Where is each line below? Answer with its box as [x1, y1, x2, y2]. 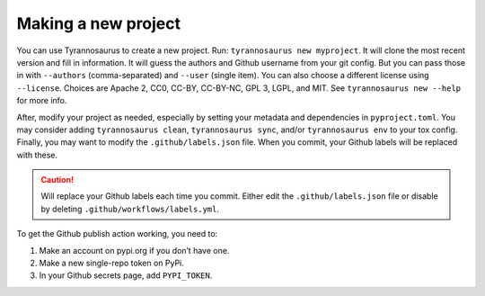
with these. [16, 149, 58, 160]
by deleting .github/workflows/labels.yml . [40, 203, 220, 214]
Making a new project [16, 13, 181, 33]
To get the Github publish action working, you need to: [16, 229, 218, 239]
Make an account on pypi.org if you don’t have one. [39, 245, 230, 256]
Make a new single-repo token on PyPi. [39, 257, 184, 269]
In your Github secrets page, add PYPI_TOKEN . [39, 270, 213, 281]
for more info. [16, 95, 67, 106]
